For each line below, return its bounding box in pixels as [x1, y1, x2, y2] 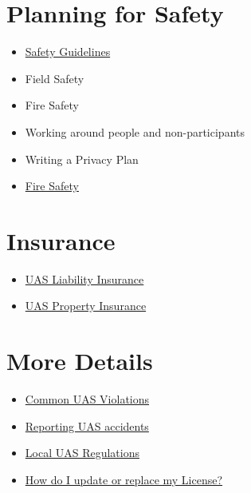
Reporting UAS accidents [25, 417, 149, 434]
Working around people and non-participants [25, 123, 245, 140]
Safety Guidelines [25, 43, 111, 60]
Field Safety [25, 70, 84, 86]
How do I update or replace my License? [25, 471, 223, 487]
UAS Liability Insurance [25, 270, 144, 287]
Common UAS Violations [25, 391, 150, 408]
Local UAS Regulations [25, 444, 139, 461]
